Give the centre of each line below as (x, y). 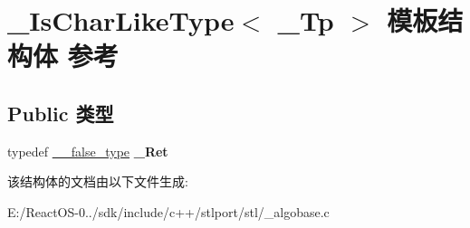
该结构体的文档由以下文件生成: (98, 181)
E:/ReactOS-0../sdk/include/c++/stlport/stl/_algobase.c (168, 211)
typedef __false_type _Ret (88, 151)
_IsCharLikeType (121, 20)
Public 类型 (61, 113)
